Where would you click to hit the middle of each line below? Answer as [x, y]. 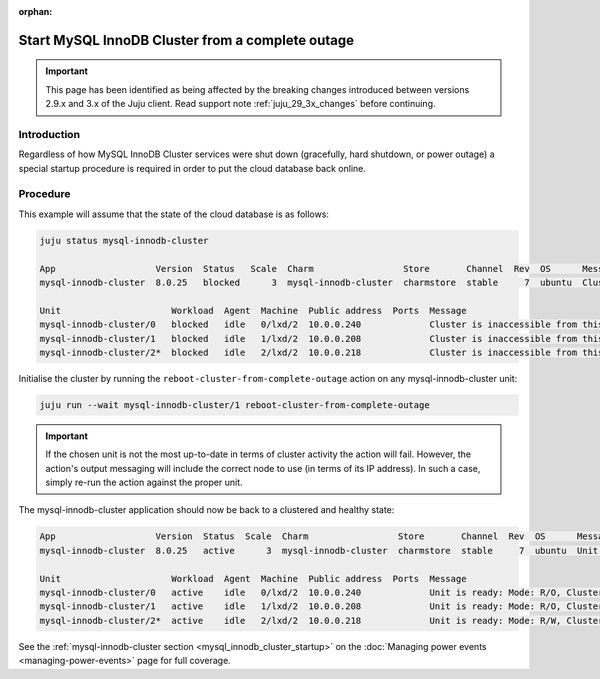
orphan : [35, 11]
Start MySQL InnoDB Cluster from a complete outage [186, 40]
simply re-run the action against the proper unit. [144, 482]
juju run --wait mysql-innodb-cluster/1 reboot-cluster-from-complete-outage [234, 404]
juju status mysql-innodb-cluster [124, 240]
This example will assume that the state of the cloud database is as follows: [174, 214]
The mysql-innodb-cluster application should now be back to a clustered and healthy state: [206, 510]
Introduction [49, 134]
